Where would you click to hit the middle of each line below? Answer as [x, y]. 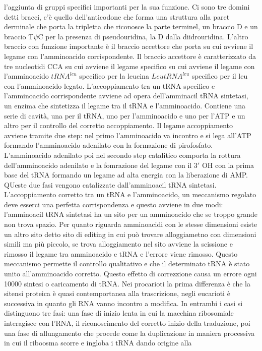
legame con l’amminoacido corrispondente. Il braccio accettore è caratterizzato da [130, 56]
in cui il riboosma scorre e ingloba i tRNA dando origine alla [98, 343]
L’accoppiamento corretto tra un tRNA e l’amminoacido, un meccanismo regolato [130, 194]
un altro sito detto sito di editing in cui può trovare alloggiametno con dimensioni [130, 234]
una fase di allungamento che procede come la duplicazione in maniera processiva [129, 333]
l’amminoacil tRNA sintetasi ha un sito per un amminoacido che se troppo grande [131, 214]
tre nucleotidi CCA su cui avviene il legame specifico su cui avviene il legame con [129, 66]
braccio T [19, 36]
